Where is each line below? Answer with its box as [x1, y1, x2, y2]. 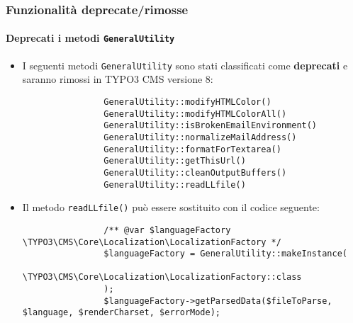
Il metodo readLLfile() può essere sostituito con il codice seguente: [22, 200, 320, 215]
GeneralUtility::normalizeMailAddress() [103, 132, 297, 142]
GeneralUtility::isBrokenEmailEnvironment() [103, 120, 318, 131]
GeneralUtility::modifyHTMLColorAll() [103, 108, 287, 119]
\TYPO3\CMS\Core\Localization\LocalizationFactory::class [22, 272, 302, 283]
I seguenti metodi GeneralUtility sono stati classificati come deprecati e [22, 57, 348, 72]
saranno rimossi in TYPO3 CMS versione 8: [22, 72, 213, 86]
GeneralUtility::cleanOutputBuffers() [103, 167, 287, 178]
